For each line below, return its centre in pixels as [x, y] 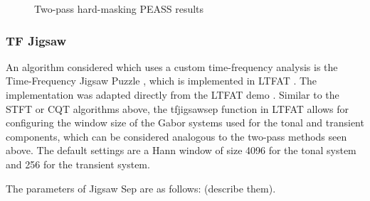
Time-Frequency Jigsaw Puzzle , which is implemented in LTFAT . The [162, 81]
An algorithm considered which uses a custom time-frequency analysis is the [172, 66]
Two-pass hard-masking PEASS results [119, 9]
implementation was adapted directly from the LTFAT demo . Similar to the [173, 94]
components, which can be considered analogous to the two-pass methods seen [176, 136]
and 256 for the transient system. [78, 164]
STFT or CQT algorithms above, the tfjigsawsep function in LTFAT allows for [178, 108]
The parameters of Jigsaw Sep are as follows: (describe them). [141, 188]
